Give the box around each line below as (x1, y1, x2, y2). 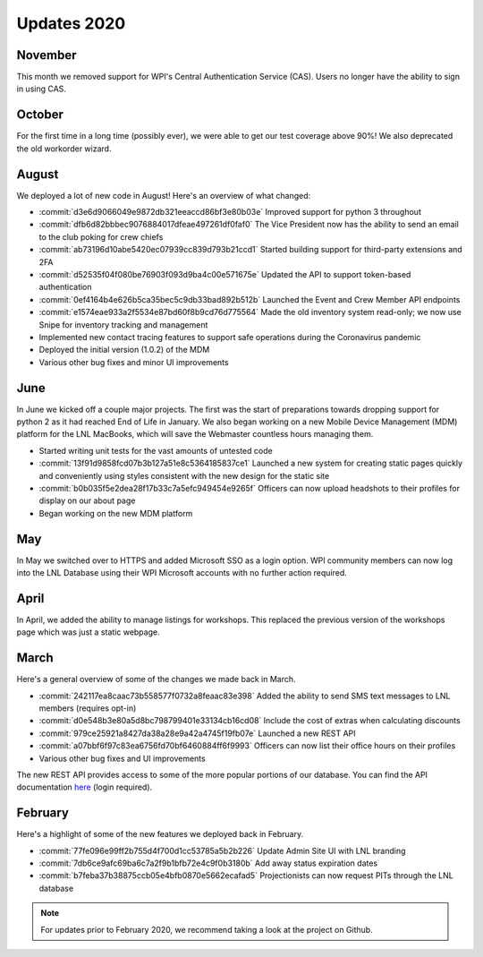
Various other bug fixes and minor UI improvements (38, 356, 229, 367)
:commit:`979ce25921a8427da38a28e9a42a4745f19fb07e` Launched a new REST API (38, 728, 357, 739)
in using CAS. (16, 83, 67, 94)
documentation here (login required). (16, 782, 153, 792)
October (16, 107, 64, 123)
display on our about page (38, 495, 136, 506)
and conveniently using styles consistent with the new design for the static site (38, 470, 330, 481)
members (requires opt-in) (38, 703, 137, 713)
